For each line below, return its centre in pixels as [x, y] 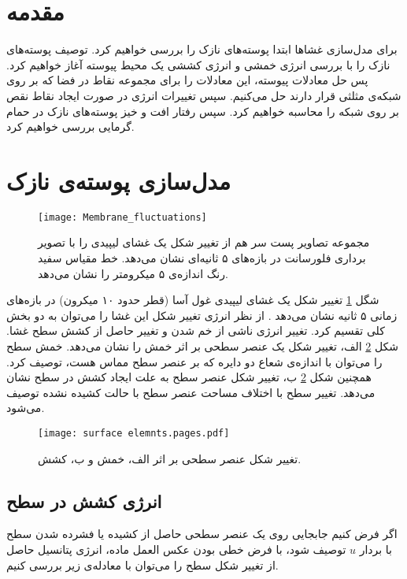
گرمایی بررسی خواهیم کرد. [70, 126]
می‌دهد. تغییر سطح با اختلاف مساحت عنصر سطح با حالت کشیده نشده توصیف [191, 392]
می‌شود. [26, 408]
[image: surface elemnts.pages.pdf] [134, 433]
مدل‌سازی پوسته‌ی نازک [118, 180]
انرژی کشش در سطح [84, 501]
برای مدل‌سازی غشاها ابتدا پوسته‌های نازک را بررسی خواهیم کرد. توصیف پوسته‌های [202, 49]
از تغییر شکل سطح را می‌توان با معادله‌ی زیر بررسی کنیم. [142, 564]
